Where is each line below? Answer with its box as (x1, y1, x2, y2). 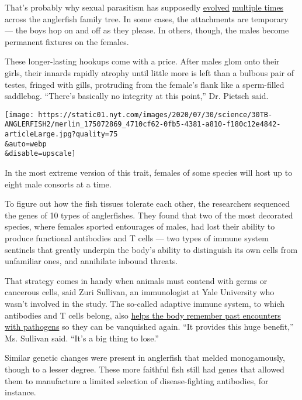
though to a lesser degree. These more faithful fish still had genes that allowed (5, 363, 284, 375)
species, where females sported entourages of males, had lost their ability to (5, 220, 275, 233)
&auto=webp (5, 139, 47, 148)
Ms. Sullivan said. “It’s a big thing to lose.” (5, 331, 159, 344)
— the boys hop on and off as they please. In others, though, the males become (5, 24, 289, 36)
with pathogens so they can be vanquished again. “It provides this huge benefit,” (5, 320, 294, 333)
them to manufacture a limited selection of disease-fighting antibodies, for (5, 374, 269, 387)
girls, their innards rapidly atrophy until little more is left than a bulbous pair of (5, 66, 294, 78)
